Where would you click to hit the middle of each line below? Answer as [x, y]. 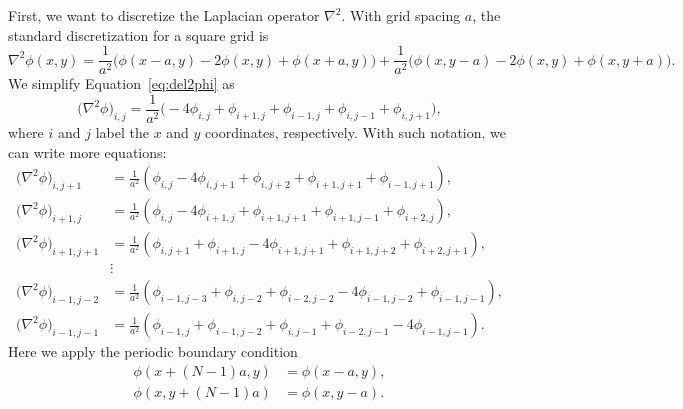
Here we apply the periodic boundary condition [153, 351]
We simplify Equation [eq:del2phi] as [121, 83]
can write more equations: [87, 151]
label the [122, 131]
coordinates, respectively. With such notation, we [356, 131]
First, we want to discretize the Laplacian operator [164, 15]
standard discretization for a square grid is [138, 34]
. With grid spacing [401, 15]
